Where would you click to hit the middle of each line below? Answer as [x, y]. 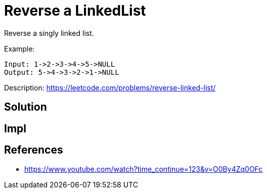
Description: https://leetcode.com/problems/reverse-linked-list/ [110, 87]
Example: [19, 49]
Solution [26, 107]
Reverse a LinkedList [75, 11]
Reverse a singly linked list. [49, 33]
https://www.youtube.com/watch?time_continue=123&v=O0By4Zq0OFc [144, 169]
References [34, 150]
